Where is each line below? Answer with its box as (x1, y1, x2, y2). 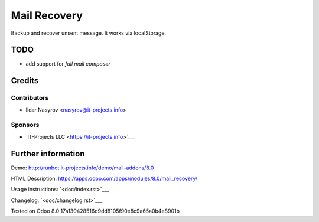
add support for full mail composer (25, 60, 110, 67)
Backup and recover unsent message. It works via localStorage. (11, 30, 167, 37)
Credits (11, 76, 39, 86)
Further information (11, 148, 85, 159)
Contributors (11, 94, 49, 102)
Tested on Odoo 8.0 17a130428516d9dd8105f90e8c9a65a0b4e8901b (11, 207, 180, 215)
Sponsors (11, 121, 40, 129)
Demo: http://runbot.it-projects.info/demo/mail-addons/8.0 (11, 164, 154, 171)
